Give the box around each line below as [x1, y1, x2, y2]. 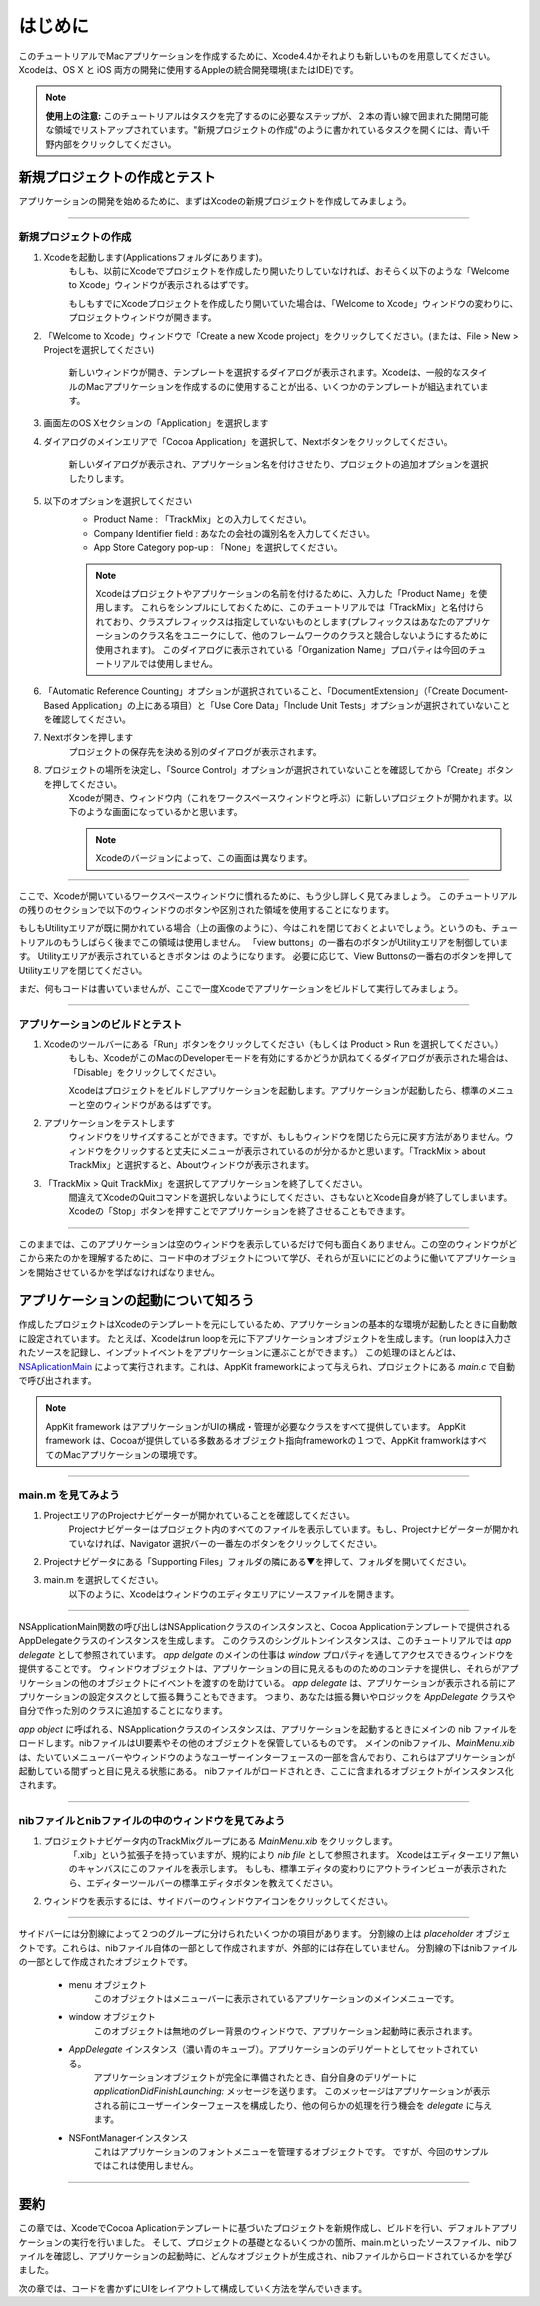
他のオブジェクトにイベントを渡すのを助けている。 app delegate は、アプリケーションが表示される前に [79, 1676, 507, 1689]
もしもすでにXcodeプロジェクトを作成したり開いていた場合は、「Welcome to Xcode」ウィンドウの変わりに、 [68, 297, 519, 309]
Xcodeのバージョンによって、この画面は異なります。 [95, 852, 313, 864]
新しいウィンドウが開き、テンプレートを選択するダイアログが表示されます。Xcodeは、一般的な [68, 366, 462, 379]
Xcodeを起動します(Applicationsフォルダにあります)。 [43, 251, 269, 263]
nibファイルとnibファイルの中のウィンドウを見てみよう [18, 1814, 286, 1828]
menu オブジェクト [68, 1978, 147, 1990]
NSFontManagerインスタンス [68, 2131, 189, 2144]
